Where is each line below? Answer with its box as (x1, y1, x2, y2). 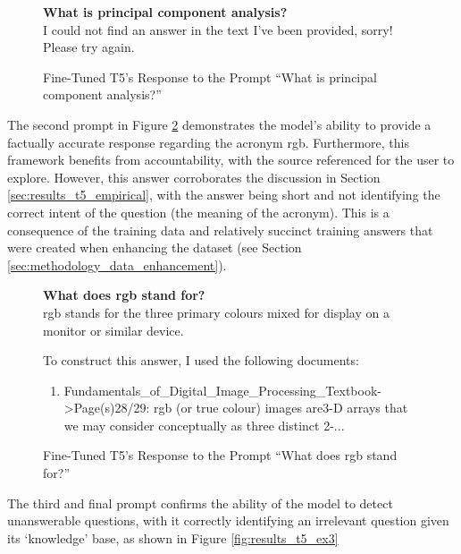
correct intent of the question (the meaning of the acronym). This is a (7, 202, 390, 221)
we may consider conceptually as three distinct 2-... (63, 415, 345, 434)
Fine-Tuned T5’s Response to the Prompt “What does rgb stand (43, 446, 398, 465)
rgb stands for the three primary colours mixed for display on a (43, 303, 390, 321)
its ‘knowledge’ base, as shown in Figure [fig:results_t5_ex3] (7, 528, 339, 547)
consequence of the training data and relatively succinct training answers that (7, 220, 433, 239)
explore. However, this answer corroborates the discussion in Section (7, 167, 381, 186)
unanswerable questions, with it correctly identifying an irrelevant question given (7, 511, 449, 530)
